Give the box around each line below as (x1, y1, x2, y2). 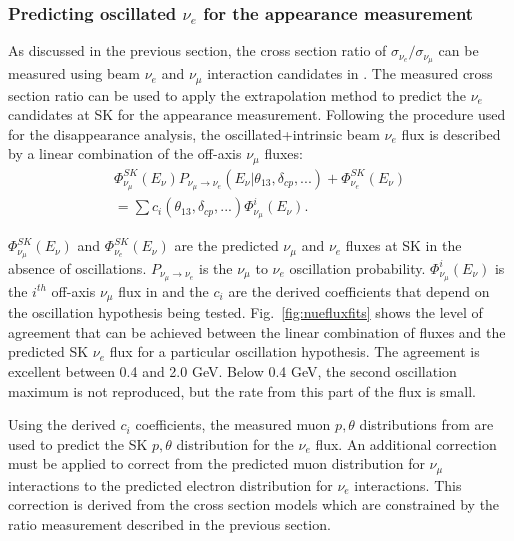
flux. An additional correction (315, 433, 497, 454)
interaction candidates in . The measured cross (207, 63, 493, 84)
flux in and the (118, 280, 209, 301)
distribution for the (176, 433, 294, 454)
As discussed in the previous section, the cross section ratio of (8, 40, 387, 61)
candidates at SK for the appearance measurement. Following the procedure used (8, 104, 506, 125)
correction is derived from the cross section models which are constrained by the (8, 494, 500, 515)
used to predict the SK (8, 433, 148, 454)
